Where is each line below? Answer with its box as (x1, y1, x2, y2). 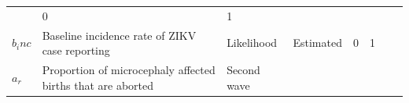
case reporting (42, 42, 110, 59)
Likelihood (227, 34, 278, 51)
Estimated (293, 34, 342, 51)
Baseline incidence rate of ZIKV (42, 27, 197, 43)
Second (227, 62, 260, 78)
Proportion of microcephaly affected (42, 62, 216, 78)
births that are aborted (42, 76, 154, 93)
